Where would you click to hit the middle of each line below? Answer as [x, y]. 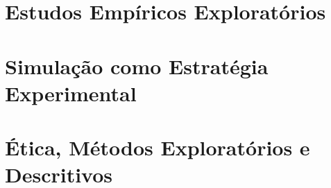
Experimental [71, 93]
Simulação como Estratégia [137, 66]
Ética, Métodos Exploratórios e [158, 147]
